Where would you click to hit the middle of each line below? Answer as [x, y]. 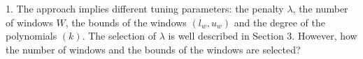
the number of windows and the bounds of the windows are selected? [153, 49]
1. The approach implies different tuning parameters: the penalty [145, 8]
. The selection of [119, 36]
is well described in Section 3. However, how [263, 36]
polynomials [31, 36]
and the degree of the [280, 22]
